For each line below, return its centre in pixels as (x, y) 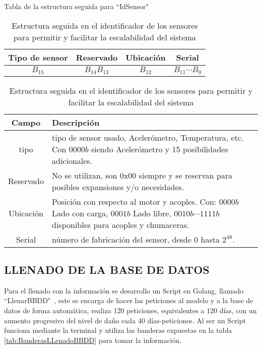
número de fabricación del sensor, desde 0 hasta (136, 239)
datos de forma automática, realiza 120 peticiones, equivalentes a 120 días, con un (130, 310)
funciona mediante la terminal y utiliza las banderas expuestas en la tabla (118, 330)
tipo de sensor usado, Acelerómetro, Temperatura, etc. (148, 137)
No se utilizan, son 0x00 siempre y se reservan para (142, 175)
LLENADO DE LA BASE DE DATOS (107, 269)
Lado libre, (152, 213)
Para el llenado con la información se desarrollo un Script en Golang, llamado (124, 290)
